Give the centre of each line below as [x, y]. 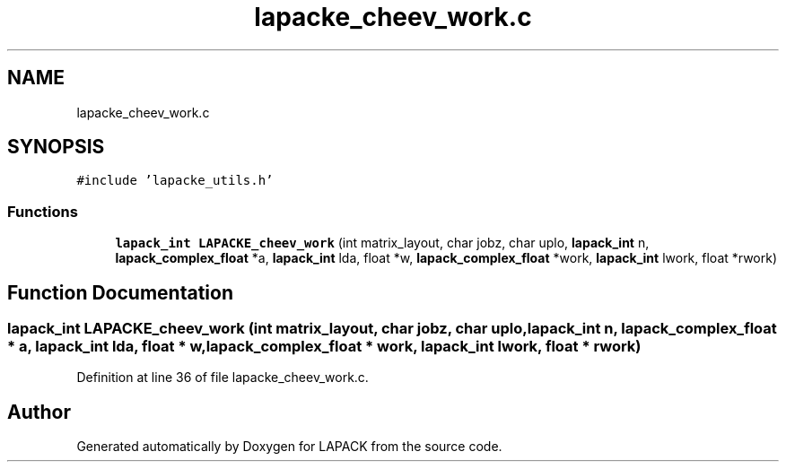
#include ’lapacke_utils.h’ [175, 181]
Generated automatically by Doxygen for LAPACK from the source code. [289, 447]
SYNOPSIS [56, 147]
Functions [43, 211]
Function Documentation [120, 292]
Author [39, 412]
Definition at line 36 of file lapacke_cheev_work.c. [223, 378]
